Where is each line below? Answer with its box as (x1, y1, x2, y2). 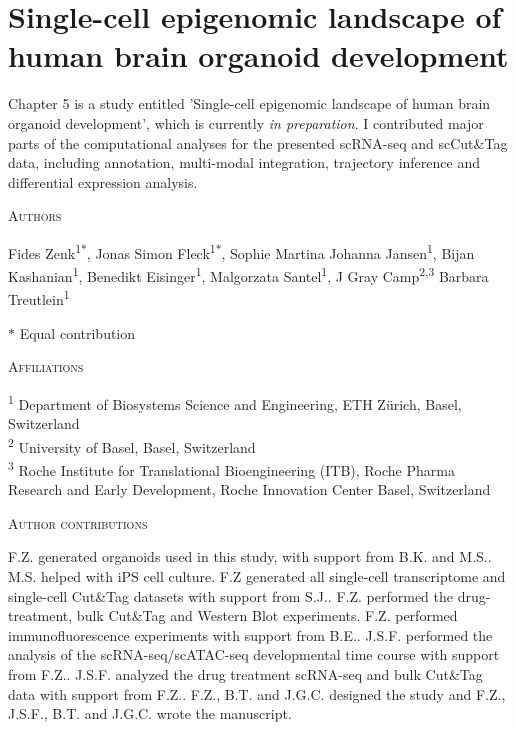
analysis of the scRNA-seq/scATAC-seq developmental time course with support (8, 644, 500, 665)
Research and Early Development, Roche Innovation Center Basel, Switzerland (8, 479, 491, 500)
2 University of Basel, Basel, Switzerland (8, 433, 256, 457)
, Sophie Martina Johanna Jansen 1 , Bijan (221, 239, 475, 263)
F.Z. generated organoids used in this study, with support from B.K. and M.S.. (8, 546, 492, 567)
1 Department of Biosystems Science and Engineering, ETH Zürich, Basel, (8, 390, 462, 414)
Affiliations (8, 356, 84, 377)
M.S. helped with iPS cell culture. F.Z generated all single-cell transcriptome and (8, 565, 506, 586)
